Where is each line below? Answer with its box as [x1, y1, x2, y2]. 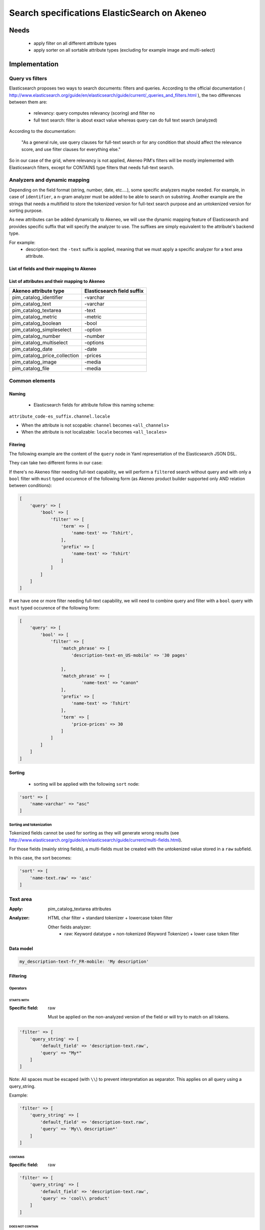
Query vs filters [9, 75, 48, 82]
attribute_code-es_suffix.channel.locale [9, 413, 110, 419]
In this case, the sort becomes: [9, 855, 72, 861]
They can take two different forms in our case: [9, 460, 103, 466]
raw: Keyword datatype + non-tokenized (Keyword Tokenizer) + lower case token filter [64, 931, 239, 937]
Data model [9, 946, 33, 952]
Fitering [9, 442, 26, 448]
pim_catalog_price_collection [12, 352, 79, 359]
